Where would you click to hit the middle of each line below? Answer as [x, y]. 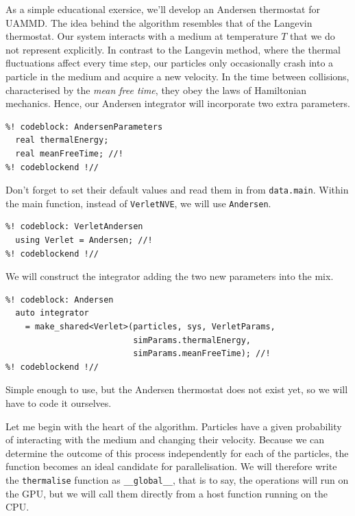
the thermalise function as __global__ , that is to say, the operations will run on [177, 479]
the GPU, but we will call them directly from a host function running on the [167, 493]
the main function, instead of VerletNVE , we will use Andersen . [138, 203]
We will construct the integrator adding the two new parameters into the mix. [170, 276]
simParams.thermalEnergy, [192, 340]
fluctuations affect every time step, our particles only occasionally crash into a [170, 63]
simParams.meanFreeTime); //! [202, 354]
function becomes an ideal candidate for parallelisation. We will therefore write [171, 466]
